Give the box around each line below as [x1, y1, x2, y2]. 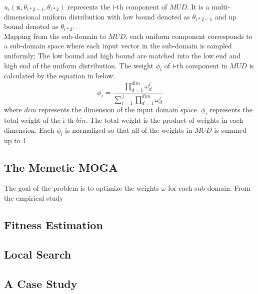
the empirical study [4, 193, 63, 203]
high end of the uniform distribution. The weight [4, 60, 153, 70]
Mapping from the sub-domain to [4, 30, 106, 41]
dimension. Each [4, 124, 54, 135]
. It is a [186, 1, 209, 11]
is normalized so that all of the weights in [65, 124, 192, 135]
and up [214, 11, 236, 21]
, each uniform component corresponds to [125, 30, 252, 41]
